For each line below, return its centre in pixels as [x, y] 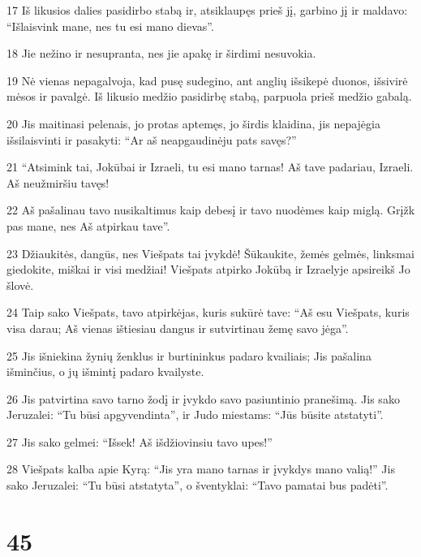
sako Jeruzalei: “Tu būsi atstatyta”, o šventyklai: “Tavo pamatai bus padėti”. [198, 485]
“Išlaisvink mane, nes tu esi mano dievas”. [110, 26]
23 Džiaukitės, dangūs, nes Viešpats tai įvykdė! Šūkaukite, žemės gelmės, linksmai [210, 253]
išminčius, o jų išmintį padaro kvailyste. [105, 371]
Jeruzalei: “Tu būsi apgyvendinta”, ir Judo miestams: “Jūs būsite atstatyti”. [195, 415]
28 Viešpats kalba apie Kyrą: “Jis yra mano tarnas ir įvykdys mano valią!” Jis [201, 469]
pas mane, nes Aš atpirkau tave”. [88, 225]
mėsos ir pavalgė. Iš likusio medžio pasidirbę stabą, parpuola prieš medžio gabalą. [209, 96]
